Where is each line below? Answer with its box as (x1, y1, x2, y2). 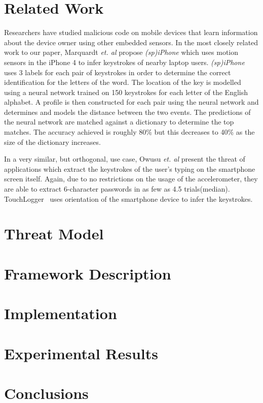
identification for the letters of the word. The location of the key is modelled (4, 77, 241, 87)
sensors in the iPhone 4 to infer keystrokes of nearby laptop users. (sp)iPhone (4, 56, 245, 67)
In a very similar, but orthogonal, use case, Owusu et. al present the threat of (4, 153, 245, 164)
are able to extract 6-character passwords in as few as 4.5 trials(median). (4, 183, 230, 194)
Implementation (4, 303, 117, 324)
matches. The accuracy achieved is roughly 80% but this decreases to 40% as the (4, 127, 255, 137)
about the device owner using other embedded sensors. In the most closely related (4, 37, 258, 47)
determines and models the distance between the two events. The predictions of (4, 106, 251, 117)
